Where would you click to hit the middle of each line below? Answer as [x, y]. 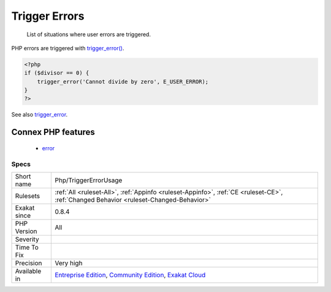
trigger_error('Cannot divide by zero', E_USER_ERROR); [123, 82]
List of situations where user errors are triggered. [89, 34]
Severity [27, 239]
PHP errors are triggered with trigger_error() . [68, 48]
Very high [69, 263]
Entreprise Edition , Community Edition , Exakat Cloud [130, 275]
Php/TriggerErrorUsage [89, 180]
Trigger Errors [48, 16]
